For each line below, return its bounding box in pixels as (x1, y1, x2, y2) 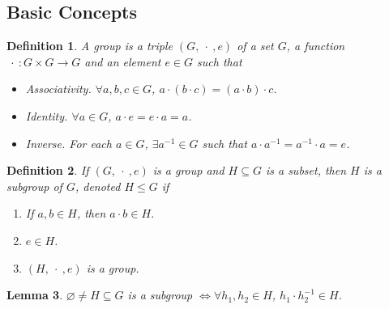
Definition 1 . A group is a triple (6, 37, 173, 54)
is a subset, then (265, 162, 347, 179)
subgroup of (6, 177, 62, 194)
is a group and (152, 162, 224, 179)
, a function (286, 37, 345, 54)
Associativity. (25, 80, 92, 97)
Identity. (25, 107, 68, 124)
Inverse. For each (25, 134, 112, 151)
